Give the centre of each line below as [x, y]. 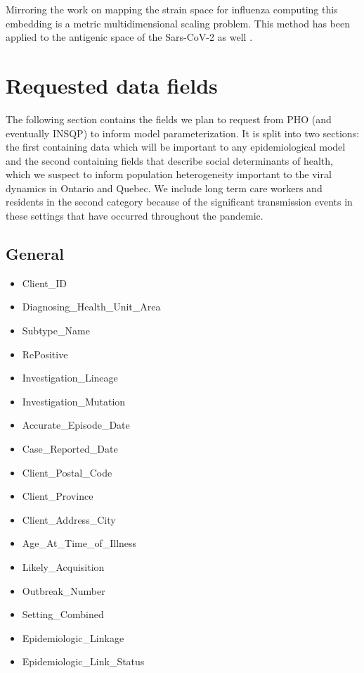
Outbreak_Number [64, 590]
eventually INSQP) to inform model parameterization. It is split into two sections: [183, 133]
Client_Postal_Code [67, 472]
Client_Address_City [69, 519]
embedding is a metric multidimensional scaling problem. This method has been [178, 23]
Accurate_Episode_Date [76, 425]
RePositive [45, 354]
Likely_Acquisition [63, 566]
